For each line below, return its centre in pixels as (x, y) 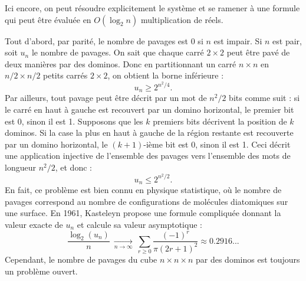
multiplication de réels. (182, 19)
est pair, (287, 40)
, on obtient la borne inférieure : (166, 75)
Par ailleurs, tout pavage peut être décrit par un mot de (106, 98)
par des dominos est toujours (248, 259)
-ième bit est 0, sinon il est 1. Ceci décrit (217, 144)
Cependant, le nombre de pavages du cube (81, 259)
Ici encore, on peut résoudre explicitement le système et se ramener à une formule (152, 8)
